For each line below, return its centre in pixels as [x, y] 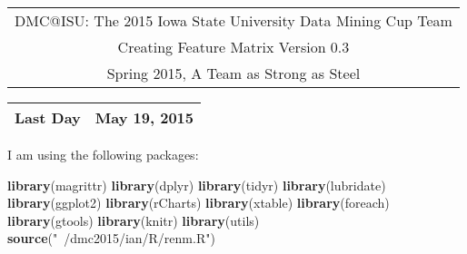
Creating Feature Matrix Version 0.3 [233, 47]
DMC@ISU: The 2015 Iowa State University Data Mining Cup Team [233, 20]
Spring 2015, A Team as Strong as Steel [233, 73]
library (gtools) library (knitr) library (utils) [134, 220]
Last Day [48, 117]
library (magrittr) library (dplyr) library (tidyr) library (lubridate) [197, 185]
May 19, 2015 [144, 117]
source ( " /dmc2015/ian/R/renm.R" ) [111, 238]
